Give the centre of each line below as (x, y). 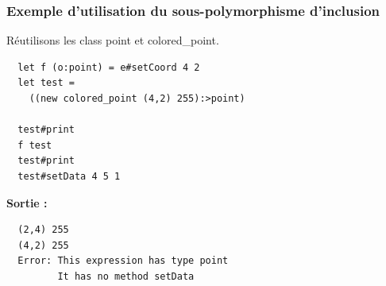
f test (35, 145)
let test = (46, 83)
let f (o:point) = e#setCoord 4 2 (109, 67)
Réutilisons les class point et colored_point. (113, 40)
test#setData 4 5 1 (69, 176)
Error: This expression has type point (123, 261)
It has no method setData (126, 276)
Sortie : (27, 202)
